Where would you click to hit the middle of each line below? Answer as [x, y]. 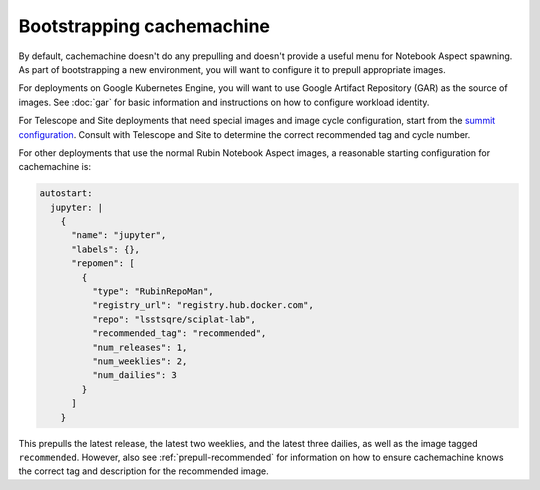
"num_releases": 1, [139, 347]
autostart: [66, 193]
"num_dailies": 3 [134, 375]
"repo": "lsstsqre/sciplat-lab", [174, 319]
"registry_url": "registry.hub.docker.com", [202, 305]
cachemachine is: [55, 167]
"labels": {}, [105, 249]
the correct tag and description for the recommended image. [143, 471]
